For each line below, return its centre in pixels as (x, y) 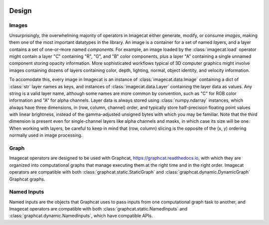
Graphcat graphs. (27, 179)
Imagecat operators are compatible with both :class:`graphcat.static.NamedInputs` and (98, 209)
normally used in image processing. (46, 135)
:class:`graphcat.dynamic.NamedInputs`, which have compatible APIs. (81, 216)
